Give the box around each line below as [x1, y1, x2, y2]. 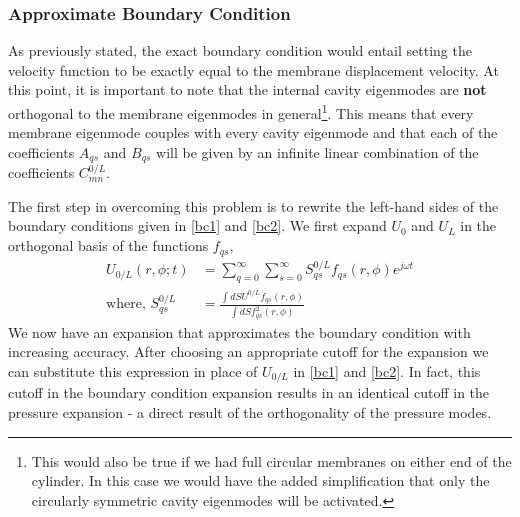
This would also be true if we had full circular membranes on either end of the [31, 450, 512, 471]
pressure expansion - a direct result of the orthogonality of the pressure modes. [8, 401, 492, 422]
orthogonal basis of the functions [8, 235, 209, 256]
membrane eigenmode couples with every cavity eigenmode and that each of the [8, 122, 498, 143]
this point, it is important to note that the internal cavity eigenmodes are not [8, 79, 487, 100]
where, [106, 297, 146, 312]
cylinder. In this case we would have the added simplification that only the [31, 470, 490, 491]
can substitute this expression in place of [8, 360, 258, 381]
